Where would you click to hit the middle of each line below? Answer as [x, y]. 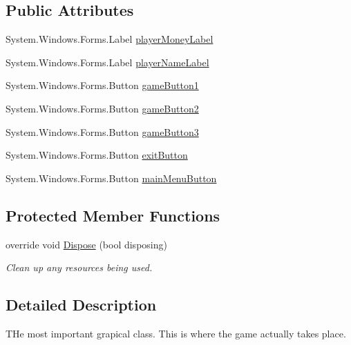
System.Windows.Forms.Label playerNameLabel [107, 62]
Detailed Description [81, 305]
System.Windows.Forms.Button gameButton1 [102, 85]
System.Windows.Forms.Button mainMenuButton [111, 178]
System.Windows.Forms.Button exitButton [97, 155]
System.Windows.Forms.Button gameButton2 [102, 108]
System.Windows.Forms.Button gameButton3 [102, 131]
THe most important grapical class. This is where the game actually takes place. [176, 333]
